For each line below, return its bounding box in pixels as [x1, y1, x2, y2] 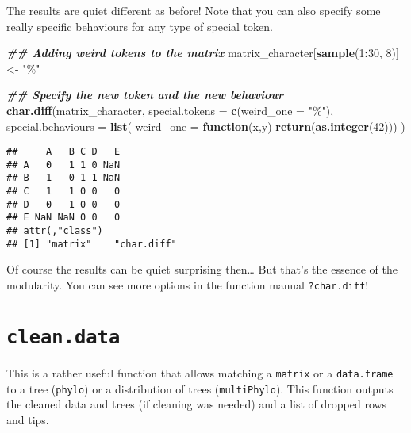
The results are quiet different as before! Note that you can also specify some [6, 2, 381, 18]
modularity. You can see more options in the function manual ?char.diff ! [6, 277, 369, 293]
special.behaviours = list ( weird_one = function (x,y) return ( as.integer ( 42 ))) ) [6, 117, 405, 134]
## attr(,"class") [6, 225, 103, 237]
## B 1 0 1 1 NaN [6, 172, 121, 184]
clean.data [6, 325, 121, 348]
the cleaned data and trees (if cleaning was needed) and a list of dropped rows [6, 396, 387, 412]
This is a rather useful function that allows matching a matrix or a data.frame [6, 364, 394, 381]
